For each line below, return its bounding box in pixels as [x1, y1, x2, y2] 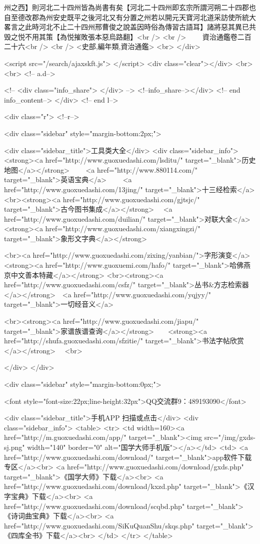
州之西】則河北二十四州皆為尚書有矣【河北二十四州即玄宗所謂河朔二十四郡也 [4, 2, 256, 12]
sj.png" [4, 441, 25, 452]
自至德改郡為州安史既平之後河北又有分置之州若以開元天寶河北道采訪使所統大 [4, 12, 256, 22]
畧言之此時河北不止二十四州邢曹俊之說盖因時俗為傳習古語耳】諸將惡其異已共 [4, 22, 256, 32]
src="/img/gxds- [204, 432, 255, 442]
